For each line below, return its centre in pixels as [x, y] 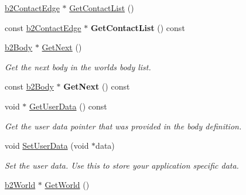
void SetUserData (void [47, 146]
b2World [20, 185]
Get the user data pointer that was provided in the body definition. [123, 126]
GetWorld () [67, 185]
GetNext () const [97, 86]
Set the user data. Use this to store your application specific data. [122, 165]
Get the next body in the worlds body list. [78, 66]
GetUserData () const [68, 106]
